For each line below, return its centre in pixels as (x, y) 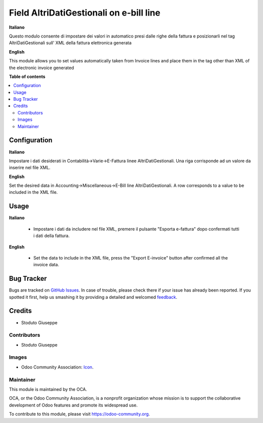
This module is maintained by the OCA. (48, 389)
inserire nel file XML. (30, 167)
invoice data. (46, 265)
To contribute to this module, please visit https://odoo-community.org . (80, 414)
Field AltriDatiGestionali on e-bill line (85, 13)
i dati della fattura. (52, 236)
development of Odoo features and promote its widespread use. (73, 405)
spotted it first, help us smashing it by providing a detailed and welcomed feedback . (93, 297)
